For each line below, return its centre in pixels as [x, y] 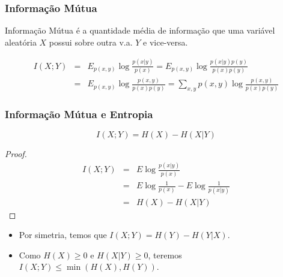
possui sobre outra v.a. [91, 42]
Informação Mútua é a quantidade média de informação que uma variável [140, 30]
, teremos [165, 255]
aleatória [21, 42]
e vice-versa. [166, 42]
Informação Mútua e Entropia [79, 114]
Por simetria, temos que [63, 235]
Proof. [16, 154]
